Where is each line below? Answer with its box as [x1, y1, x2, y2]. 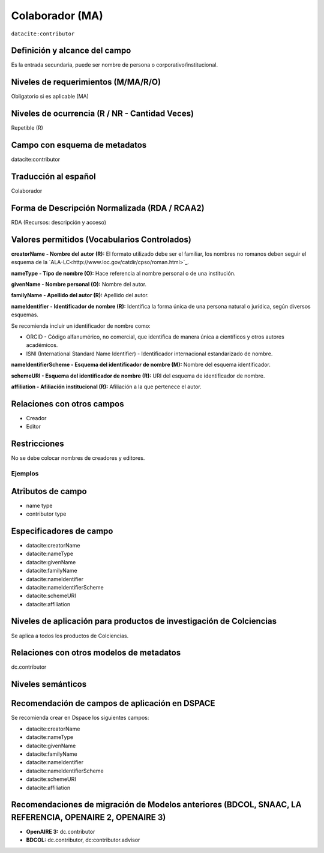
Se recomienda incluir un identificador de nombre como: [11, 322, 151, 330]
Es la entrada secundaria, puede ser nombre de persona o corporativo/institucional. [11, 61, 218, 68]
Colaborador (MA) [11, 9, 103, 22]
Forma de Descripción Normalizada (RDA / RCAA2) [11, 203, 205, 213]
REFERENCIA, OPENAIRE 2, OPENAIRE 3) [11, 812, 166, 822]
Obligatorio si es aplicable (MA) [11, 93, 89, 100]
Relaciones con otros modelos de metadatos [11, 648, 181, 658]
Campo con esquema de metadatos [11, 140, 147, 150]
